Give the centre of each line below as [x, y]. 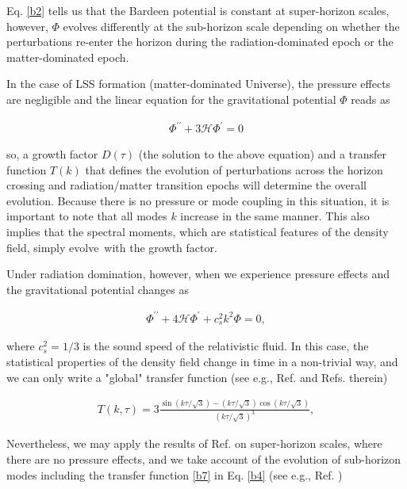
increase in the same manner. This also [275, 216]
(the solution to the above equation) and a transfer [262, 154]
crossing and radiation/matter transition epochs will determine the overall [187, 185]
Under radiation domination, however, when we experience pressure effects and [198, 274]
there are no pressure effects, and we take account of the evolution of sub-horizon [204, 459]
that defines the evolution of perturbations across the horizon [234, 169]
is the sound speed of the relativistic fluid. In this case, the [226, 346]
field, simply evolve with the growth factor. [112, 247]
